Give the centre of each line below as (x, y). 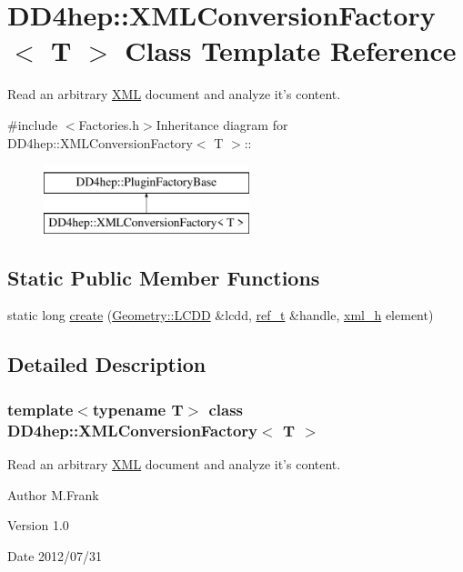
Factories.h (109, 124)
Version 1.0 (38, 525)
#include (33, 124)
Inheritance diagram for (222, 124)
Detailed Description (107, 364)
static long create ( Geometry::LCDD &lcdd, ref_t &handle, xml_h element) (221, 315)
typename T (138, 409)
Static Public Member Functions (164, 277)
